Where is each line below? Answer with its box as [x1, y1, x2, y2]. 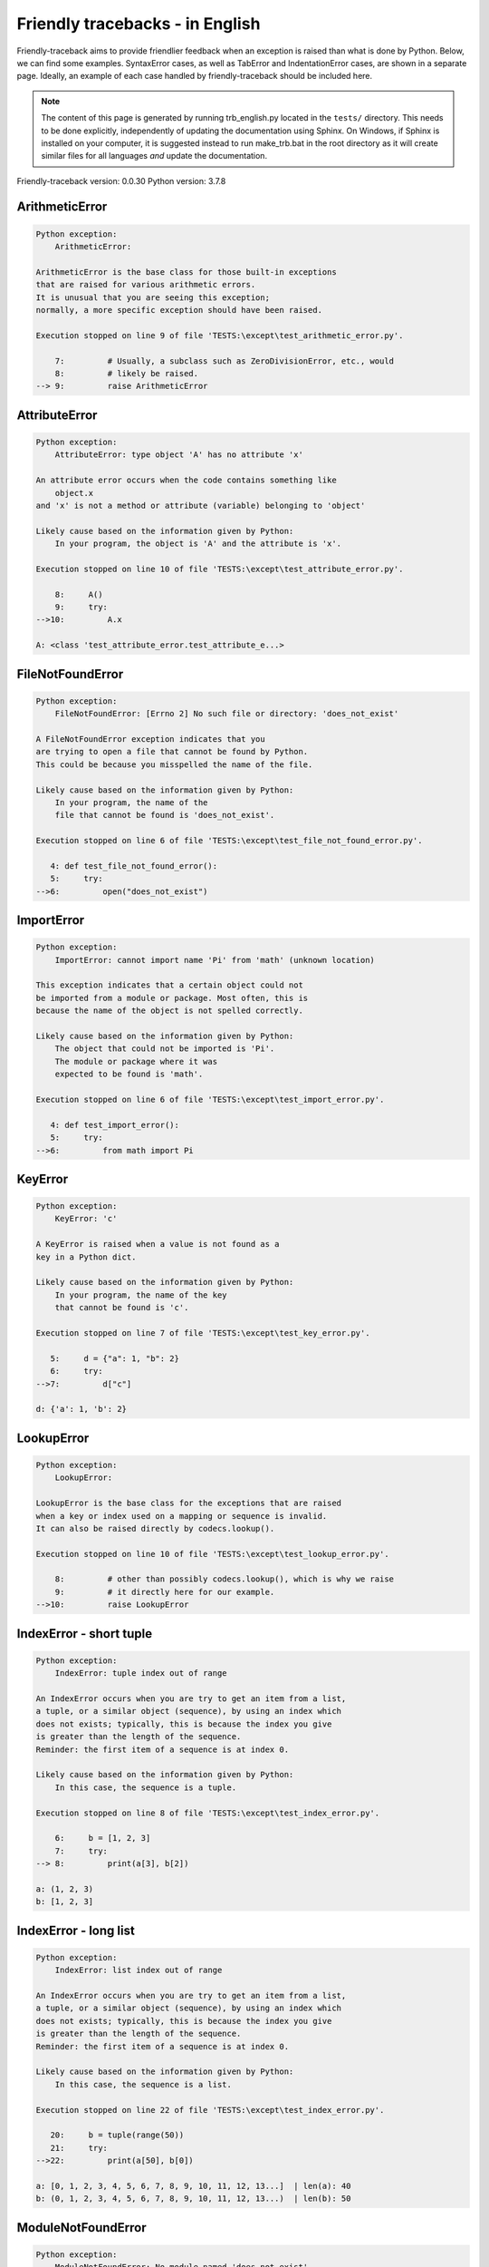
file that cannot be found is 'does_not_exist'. [54, 810, 275, 821]
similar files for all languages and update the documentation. [41, 151, 267, 161]
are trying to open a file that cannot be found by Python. [35, 746, 309, 757]
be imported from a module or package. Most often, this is [35, 993, 309, 1003]
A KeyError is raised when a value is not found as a [35, 1239, 280, 1250]
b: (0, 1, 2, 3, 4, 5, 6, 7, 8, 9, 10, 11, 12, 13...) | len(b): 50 [35, 2194, 351, 2204]
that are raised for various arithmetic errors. [35, 279, 256, 290]
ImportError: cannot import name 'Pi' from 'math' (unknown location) [54, 955, 376, 965]
